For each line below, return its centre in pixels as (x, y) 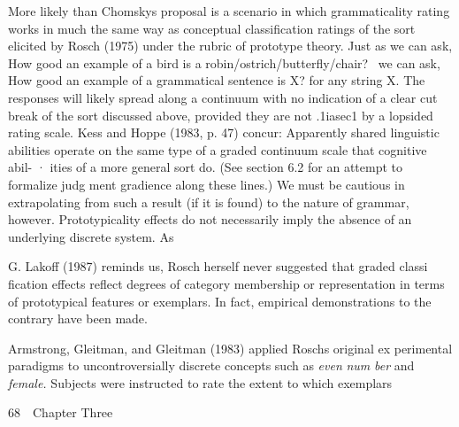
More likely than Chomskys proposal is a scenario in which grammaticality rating (229, 11)
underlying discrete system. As (91, 236)
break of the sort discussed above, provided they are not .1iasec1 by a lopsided (221, 115)
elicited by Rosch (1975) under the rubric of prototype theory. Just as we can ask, (230, 46)
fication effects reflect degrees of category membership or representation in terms (226, 283)
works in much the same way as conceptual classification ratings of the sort (212, 28)
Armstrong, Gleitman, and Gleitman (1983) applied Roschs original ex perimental (230, 348)
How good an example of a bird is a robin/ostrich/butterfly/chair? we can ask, (224, 62)
